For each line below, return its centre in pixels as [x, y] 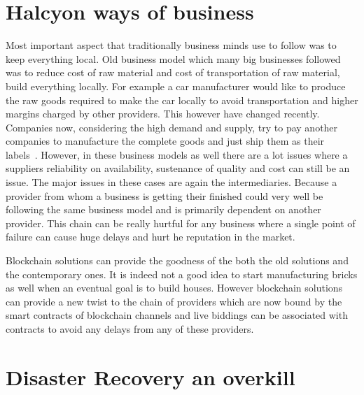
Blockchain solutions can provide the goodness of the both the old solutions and [177, 260]
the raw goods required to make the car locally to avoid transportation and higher [182, 100]
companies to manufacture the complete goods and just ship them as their [165, 141]
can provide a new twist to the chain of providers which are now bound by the [174, 301]
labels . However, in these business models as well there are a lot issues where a [177, 154]
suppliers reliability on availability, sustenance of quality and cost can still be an [178, 168]
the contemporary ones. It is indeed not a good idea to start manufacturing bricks [182, 274]
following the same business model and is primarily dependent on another [163, 209]
